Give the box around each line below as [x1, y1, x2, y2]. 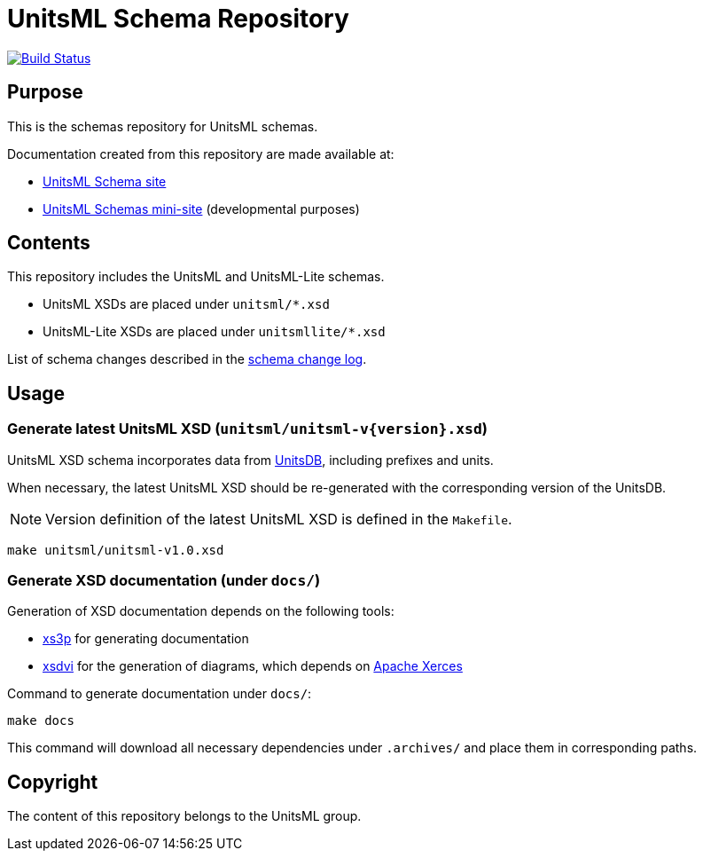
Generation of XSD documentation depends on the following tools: [7, 603, 394, 619]
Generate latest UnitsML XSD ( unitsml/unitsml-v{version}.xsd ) [7, 420, 488, 438]
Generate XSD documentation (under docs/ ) [7, 571, 321, 590]
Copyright [7, 770, 98, 793]
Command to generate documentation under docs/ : [7, 686, 312, 702]
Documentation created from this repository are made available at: [7, 146, 394, 161]
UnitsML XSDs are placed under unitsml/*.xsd [43, 296, 330, 312]
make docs [7, 713, 74, 728]
